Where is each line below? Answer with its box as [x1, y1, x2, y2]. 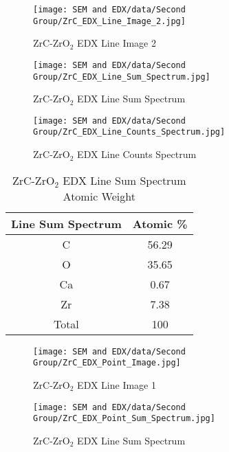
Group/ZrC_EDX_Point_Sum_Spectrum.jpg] [33, 414, 215, 424]
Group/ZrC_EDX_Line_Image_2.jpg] [33, 16, 186, 26]
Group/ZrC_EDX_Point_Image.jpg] [33, 358, 181, 368]
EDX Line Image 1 [77, 378, 156, 392]
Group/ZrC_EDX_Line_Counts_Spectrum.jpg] [33, 127, 226, 137]
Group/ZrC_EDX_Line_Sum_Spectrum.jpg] [33, 71, 210, 82]
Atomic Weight [63, 188, 135, 204]
